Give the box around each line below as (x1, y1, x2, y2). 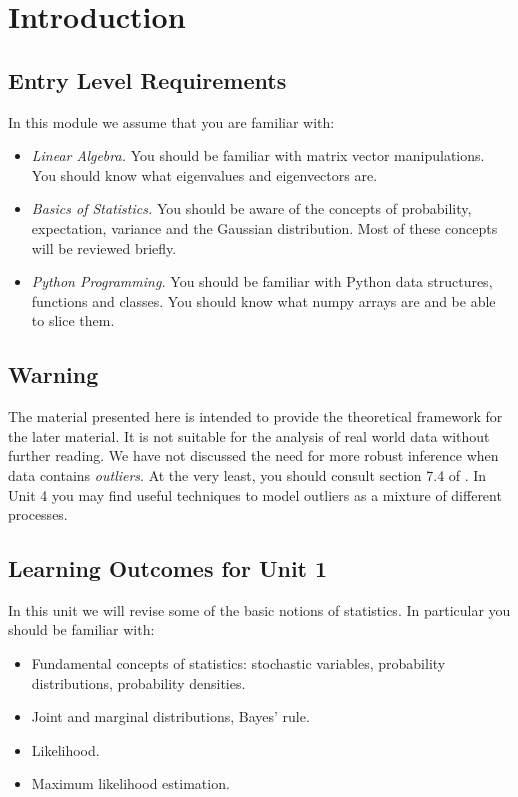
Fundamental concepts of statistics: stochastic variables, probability (31, 653, 446, 674)
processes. (8, 504, 68, 525)
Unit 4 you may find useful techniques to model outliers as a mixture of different (8, 484, 502, 505)
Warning (8, 359, 99, 390)
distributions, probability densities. (31, 672, 246, 693)
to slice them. (31, 310, 115, 331)
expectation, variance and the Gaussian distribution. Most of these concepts (31, 217, 498, 238)
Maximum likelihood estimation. (31, 773, 230, 794)
